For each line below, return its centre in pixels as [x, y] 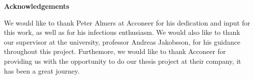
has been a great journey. [42, 70]
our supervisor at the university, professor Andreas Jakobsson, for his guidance [122, 41]
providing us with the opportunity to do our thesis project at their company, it [123, 61]
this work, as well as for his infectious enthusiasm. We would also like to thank [122, 32]
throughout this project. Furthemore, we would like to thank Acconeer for [115, 51]
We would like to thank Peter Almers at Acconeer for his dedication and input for [127, 22]
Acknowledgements [37, 6]
